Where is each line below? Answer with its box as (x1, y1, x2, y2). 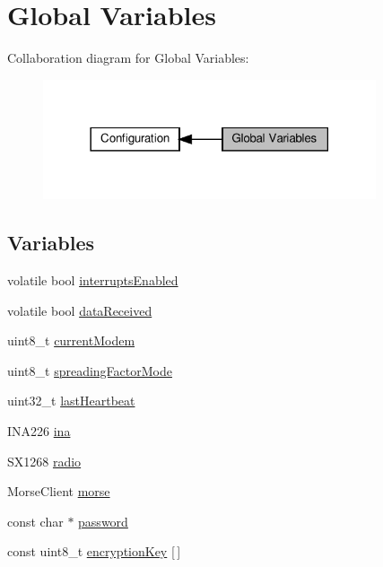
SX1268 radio (7, 451, 82, 470)
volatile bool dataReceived (7, 301, 152, 319)
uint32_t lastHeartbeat (7, 391, 135, 410)
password (78, 511, 128, 530)
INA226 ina (7, 422, 71, 441)
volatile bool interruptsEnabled (7, 271, 178, 290)
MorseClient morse (7, 482, 110, 501)
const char (7, 511, 64, 530)
